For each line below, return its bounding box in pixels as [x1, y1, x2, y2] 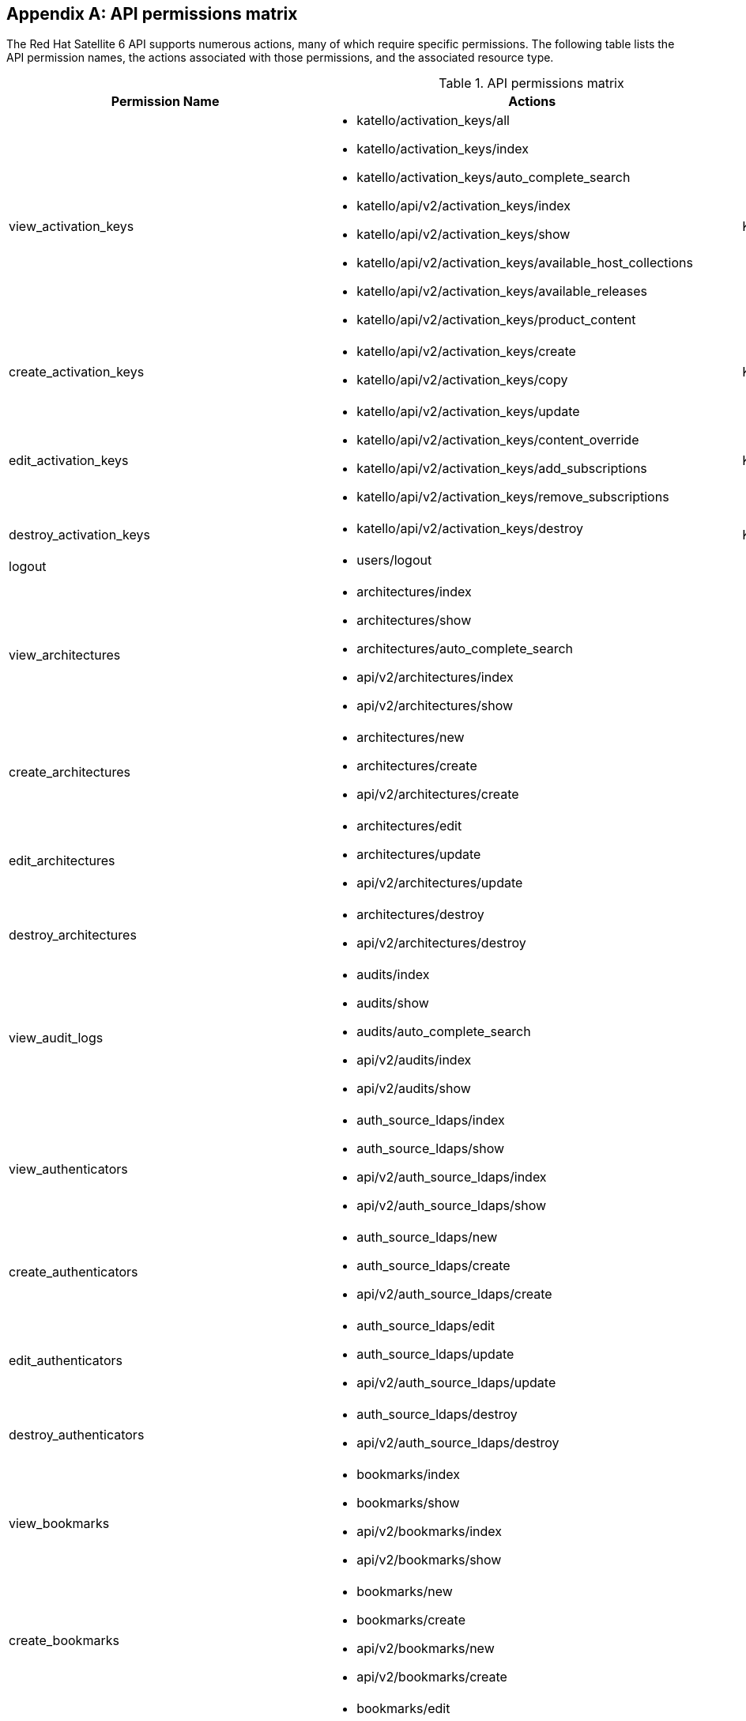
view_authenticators [9, 1161, 128, 1178]
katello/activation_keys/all [356, 112, 510, 129]
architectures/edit [356, 818, 462, 834]
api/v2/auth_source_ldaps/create [356, 1286, 552, 1303]
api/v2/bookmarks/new [356, 1640, 495, 1657]
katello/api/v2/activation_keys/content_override [356, 432, 639, 448]
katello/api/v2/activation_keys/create [356, 343, 576, 360]
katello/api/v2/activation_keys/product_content [356, 312, 636, 328]
